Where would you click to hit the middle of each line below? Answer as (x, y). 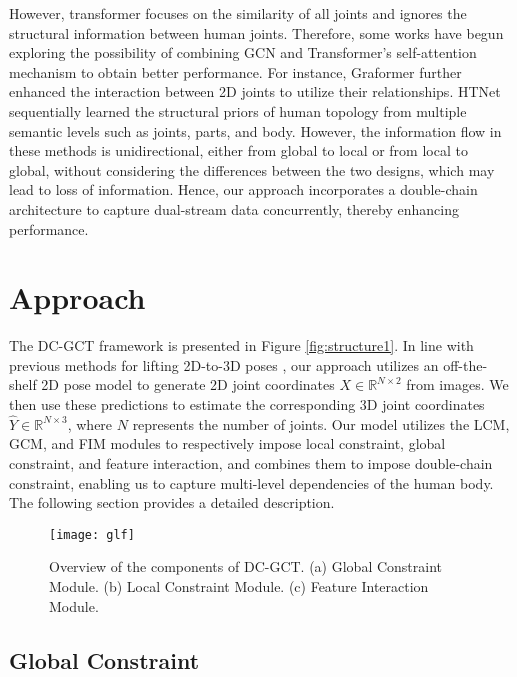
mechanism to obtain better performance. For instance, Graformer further (235, 71)
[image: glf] (92, 534)
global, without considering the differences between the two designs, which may (252, 169)
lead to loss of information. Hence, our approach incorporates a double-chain (243, 189)
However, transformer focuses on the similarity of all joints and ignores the (238, 13)
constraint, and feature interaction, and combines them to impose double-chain (251, 463)
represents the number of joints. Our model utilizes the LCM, (321, 423)
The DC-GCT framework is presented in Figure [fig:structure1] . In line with (241, 345)
